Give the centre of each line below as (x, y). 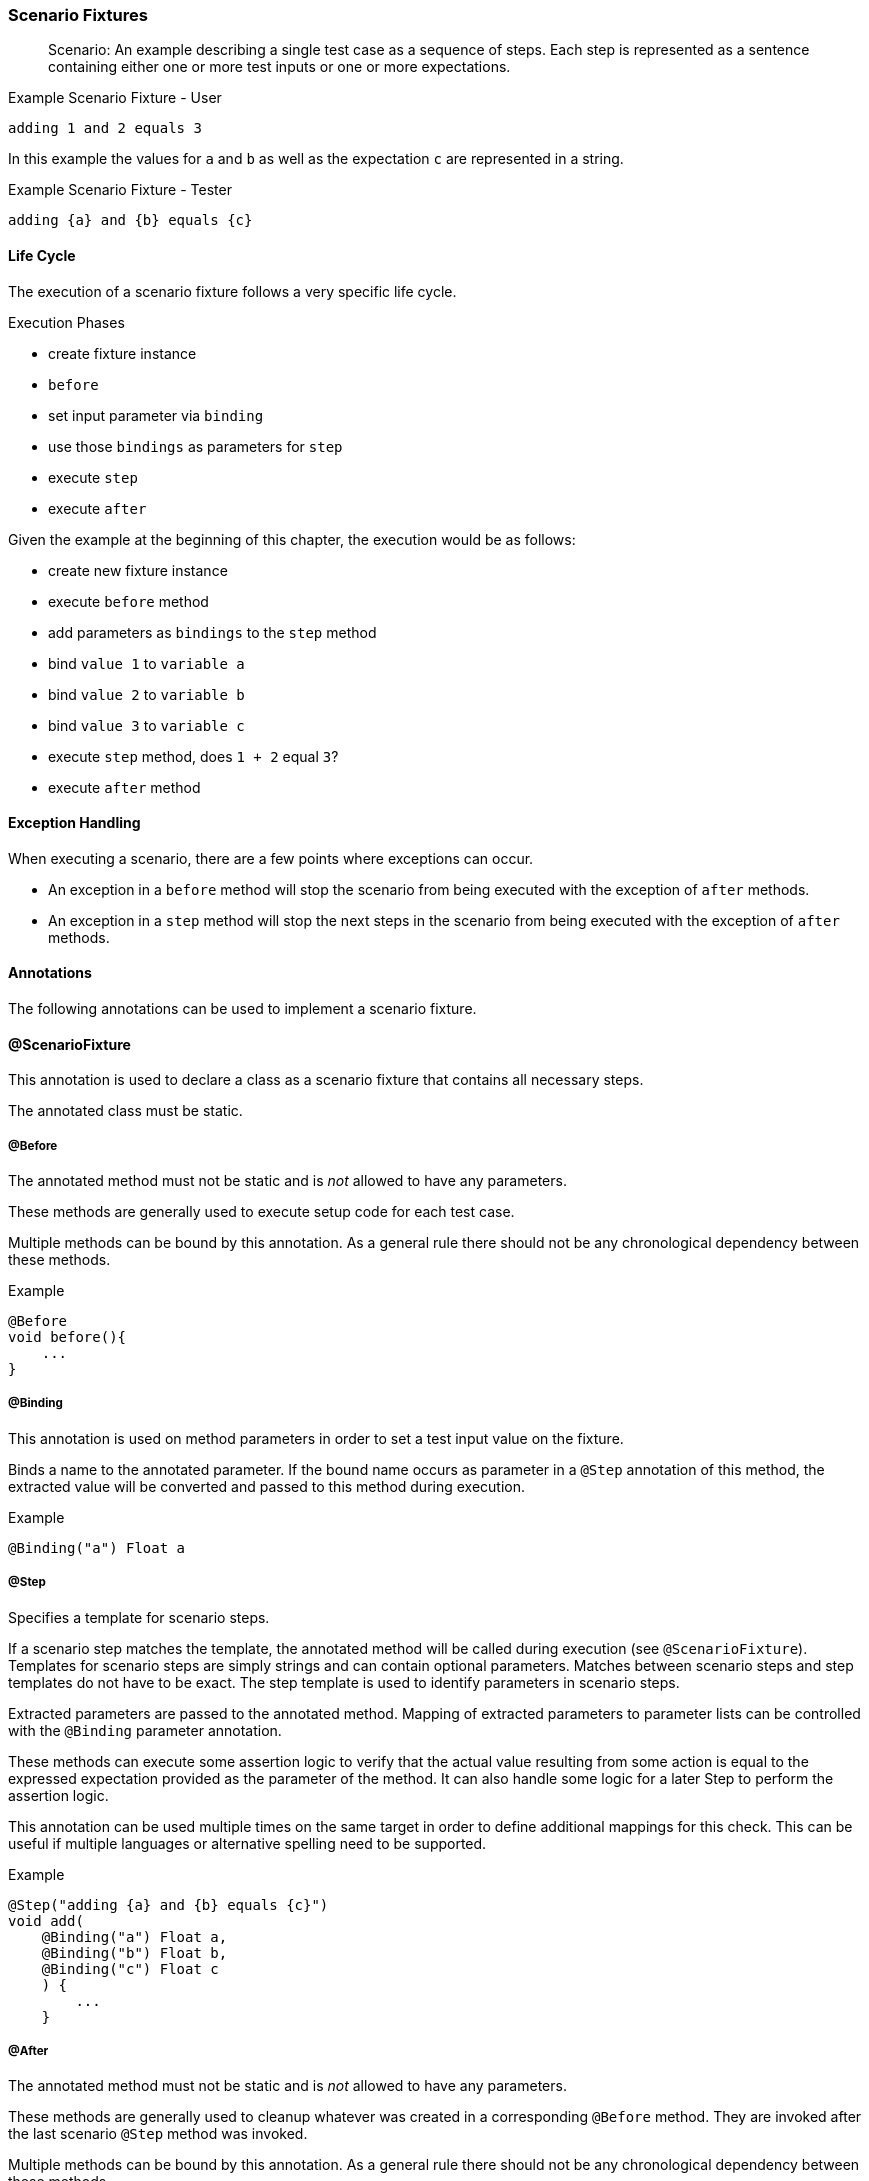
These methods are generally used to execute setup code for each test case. (261, 1212)
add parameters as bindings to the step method (212, 632)
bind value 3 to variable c (146, 725)
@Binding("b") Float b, (134, 1952)
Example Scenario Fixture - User (115, 98)
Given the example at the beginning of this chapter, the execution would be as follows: (292, 539)
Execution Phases (66, 322)
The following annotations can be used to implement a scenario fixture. (242, 1009)
